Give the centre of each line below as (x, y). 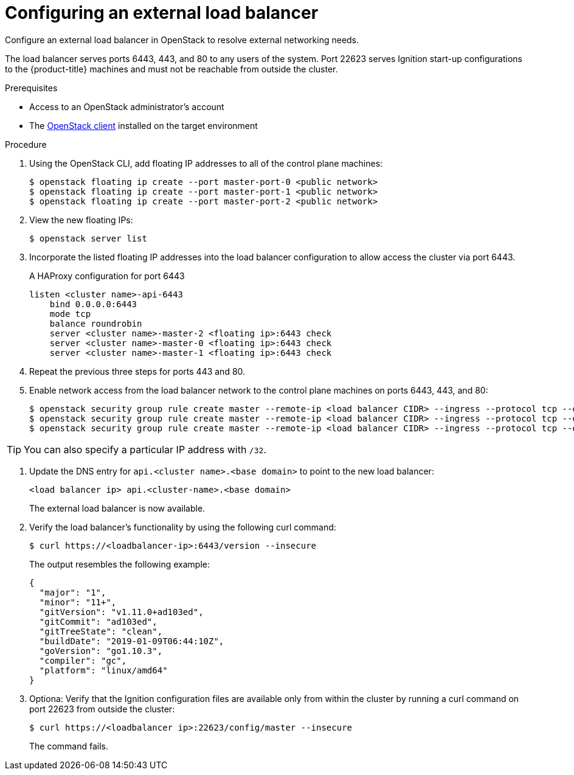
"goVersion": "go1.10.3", (101, 651)
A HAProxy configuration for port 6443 (107, 276)
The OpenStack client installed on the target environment (143, 125)
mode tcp (70, 314)
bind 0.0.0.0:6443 (93, 304)
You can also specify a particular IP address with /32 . (145, 449)
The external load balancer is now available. (117, 508)
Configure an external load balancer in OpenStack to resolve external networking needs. (182, 40)
